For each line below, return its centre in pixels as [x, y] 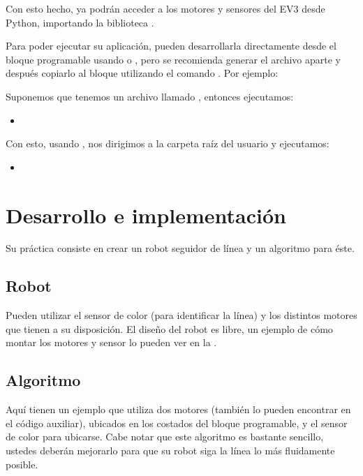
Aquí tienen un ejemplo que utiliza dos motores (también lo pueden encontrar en [178, 409]
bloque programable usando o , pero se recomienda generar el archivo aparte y [173, 59]
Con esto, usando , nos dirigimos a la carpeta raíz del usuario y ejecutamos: [168, 143]
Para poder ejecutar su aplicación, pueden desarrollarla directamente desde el [171, 46]
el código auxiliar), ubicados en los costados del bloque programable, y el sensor [177, 423]
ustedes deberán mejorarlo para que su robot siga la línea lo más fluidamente [170, 451]
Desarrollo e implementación [146, 215]
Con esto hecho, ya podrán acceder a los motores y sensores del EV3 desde [165, 8]
